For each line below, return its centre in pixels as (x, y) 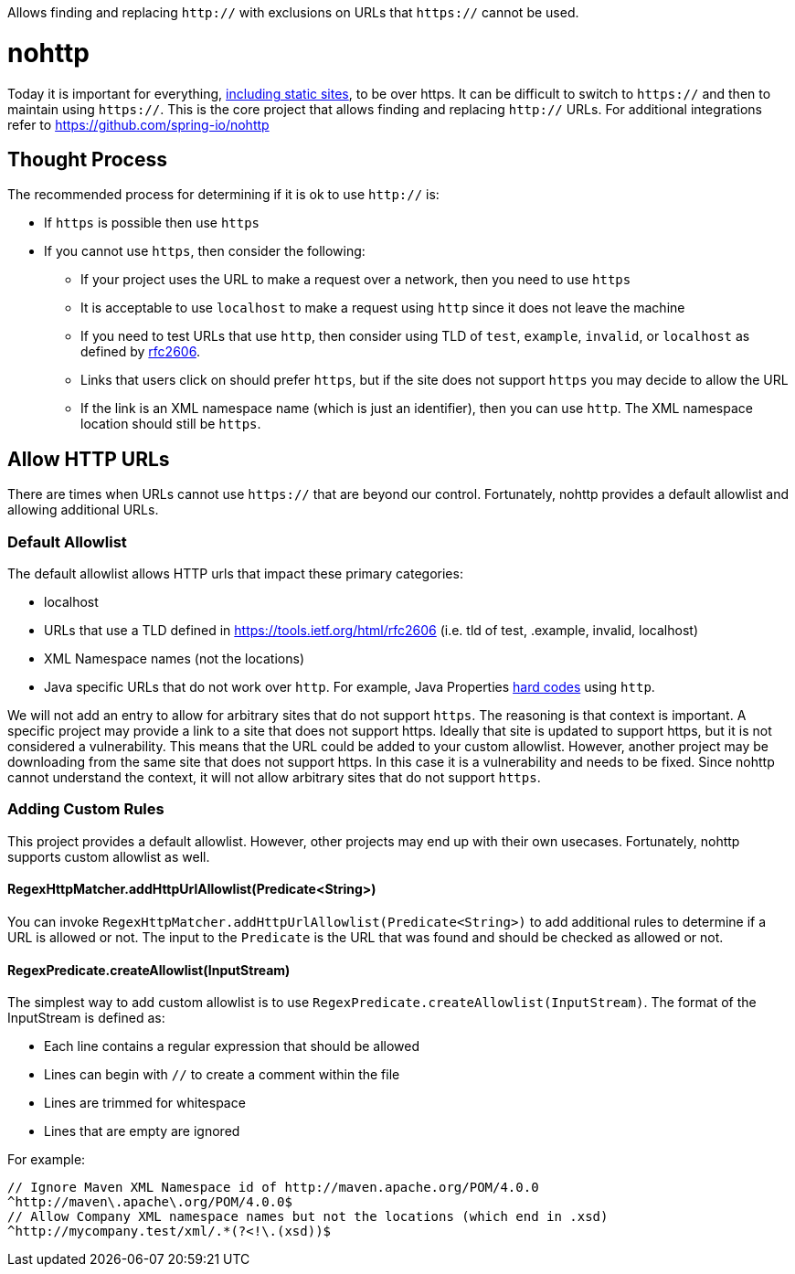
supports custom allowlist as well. (109, 856)
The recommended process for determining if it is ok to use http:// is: (223, 195)
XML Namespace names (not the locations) (174, 658)
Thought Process (87, 159)
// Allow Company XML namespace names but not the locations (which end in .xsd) (308, 1217)
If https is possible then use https (152, 223)
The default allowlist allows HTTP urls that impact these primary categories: (235, 573)
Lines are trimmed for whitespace (145, 1103)
